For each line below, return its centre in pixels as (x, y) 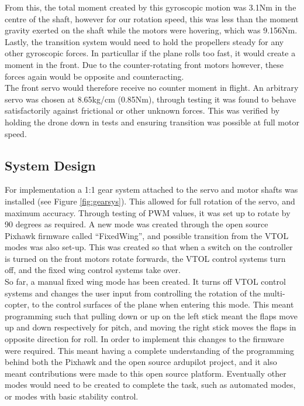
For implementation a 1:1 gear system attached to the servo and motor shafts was (151, 190)
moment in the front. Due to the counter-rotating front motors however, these (144, 64)
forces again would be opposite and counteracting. (94, 76)
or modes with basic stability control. (72, 396)
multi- (274, 293)
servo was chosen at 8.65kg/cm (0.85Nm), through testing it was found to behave (151, 99)
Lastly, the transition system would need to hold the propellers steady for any (144, 41)
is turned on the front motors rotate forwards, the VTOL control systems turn (145, 258)
